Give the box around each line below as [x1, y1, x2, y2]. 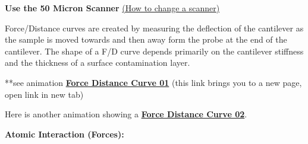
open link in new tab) [5, 88, 84, 100]
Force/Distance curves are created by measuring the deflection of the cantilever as [5, 21, 304, 34]
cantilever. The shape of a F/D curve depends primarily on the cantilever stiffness [5, 44, 304, 57]
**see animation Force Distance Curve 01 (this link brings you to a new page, [5, 76, 302, 88]
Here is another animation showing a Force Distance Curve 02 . [5, 108, 247, 120]
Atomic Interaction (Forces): [5, 127, 124, 140]
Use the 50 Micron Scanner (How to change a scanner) [5, 2, 220, 14]
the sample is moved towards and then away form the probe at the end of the [5, 33, 287, 46]
